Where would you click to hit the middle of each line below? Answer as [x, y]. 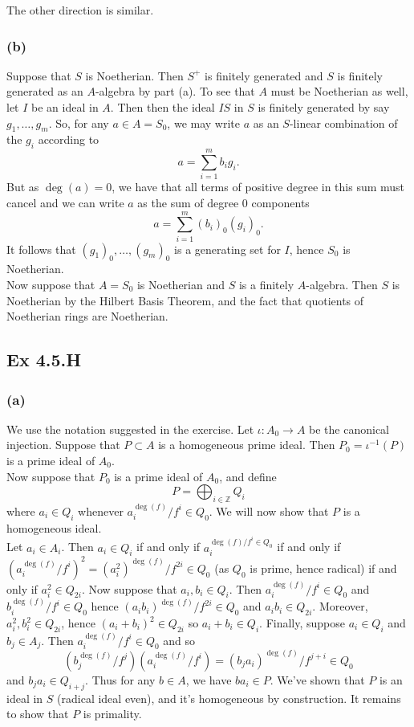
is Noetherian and [181, 285]
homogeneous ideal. [54, 527]
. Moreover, [340, 606]
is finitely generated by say [324, 107]
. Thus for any [120, 679]
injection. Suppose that [63, 445]
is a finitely [266, 285]
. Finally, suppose [302, 623]
